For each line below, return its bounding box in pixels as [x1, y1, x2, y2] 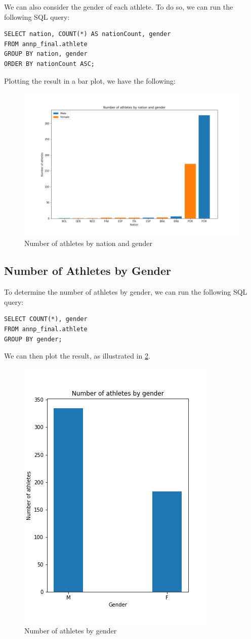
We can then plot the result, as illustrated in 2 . [4, 350, 150, 361]
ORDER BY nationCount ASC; [4, 60, 95, 67]
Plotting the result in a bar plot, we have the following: [4, 75, 176, 86]
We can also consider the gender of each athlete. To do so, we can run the [4, 2, 233, 12]
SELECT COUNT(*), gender [4, 315, 88, 323]
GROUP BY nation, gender [4, 50, 88, 58]
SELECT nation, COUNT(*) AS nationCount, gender [4, 30, 171, 38]
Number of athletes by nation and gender [24, 238, 152, 248]
